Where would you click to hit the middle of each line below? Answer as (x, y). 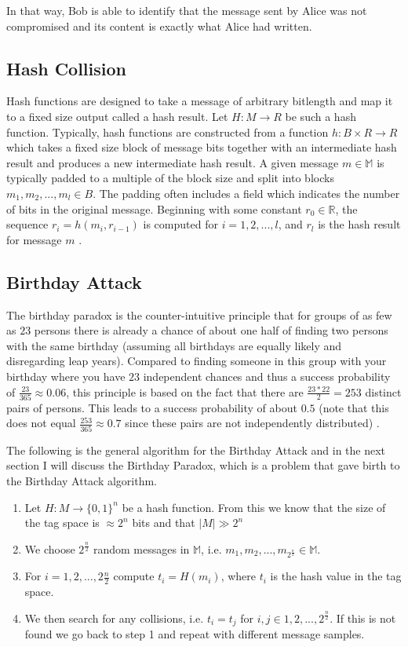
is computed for (180, 224)
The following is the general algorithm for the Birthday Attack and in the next (196, 450)
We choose (50, 548)
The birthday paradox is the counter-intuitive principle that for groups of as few (199, 314)
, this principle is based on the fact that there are (185, 391)
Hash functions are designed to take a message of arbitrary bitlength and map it (200, 101)
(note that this (354, 407)
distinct (383, 391)
